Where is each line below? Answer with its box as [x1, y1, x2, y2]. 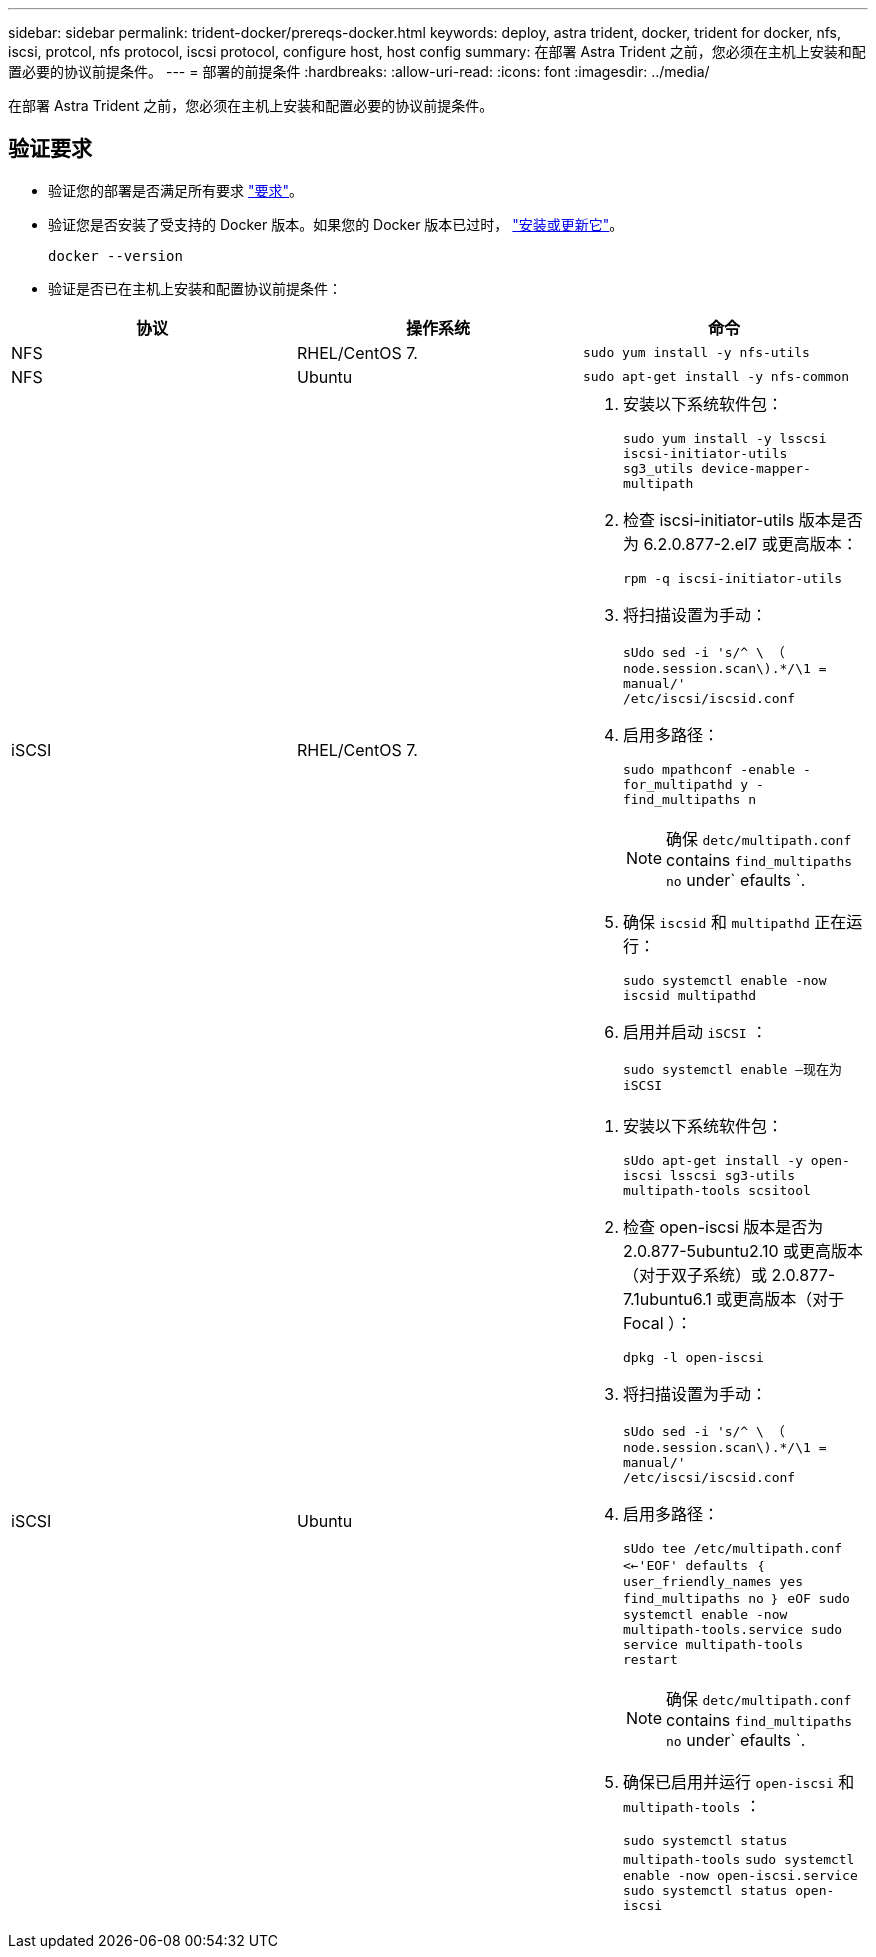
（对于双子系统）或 [622, 1264, 767, 1285]
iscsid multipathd [622, 987, 757, 1003]
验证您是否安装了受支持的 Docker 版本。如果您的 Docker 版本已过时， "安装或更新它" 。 [48, 215, 624, 233]
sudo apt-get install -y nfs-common [582, 369, 850, 385]
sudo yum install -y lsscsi [622, 430, 827, 446]
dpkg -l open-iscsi [622, 1349, 764, 1365]
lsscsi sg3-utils [669, 1167, 796, 1183]
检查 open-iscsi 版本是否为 [622, 1216, 824, 1237]
